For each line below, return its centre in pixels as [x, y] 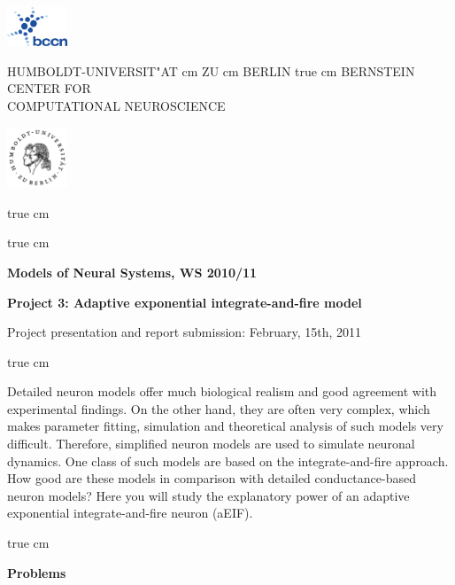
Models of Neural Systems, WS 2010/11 [132, 272]
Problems [37, 572]
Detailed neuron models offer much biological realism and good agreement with [222, 391]
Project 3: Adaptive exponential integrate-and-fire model [185, 302]
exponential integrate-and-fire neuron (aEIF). [130, 513]
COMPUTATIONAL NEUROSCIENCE [116, 106]
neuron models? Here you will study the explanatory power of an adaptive [208, 495]
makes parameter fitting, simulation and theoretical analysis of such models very [225, 426]
